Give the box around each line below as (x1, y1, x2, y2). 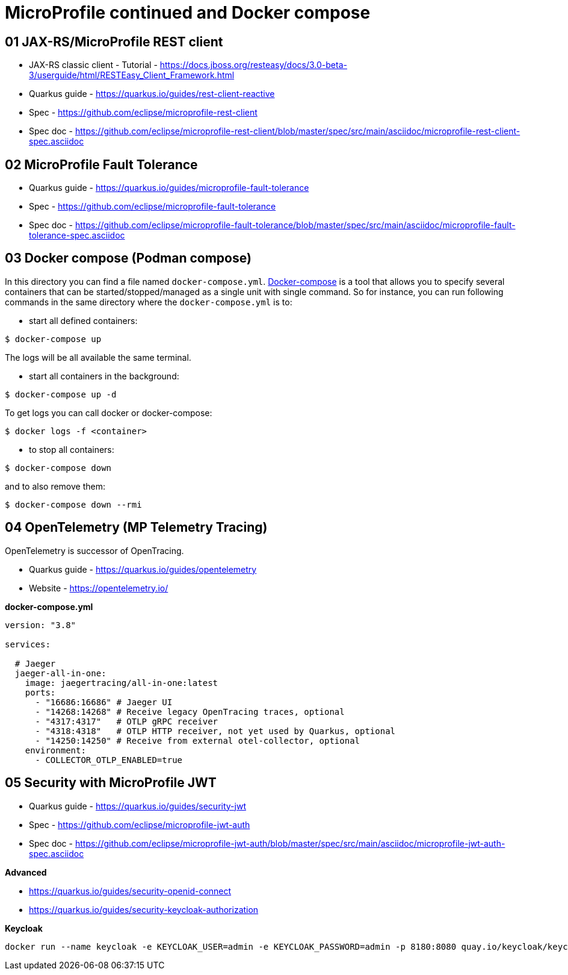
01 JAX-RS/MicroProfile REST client (5, 34, 223, 49)
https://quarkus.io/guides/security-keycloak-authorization (29, 904, 259, 915)
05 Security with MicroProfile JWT (5, 775, 217, 791)
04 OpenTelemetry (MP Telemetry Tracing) (5, 520, 268, 535)
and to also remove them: (5, 481, 105, 491)
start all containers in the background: (29, 370, 179, 381)
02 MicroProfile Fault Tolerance (5, 157, 198, 172)
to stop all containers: (29, 444, 114, 455)
